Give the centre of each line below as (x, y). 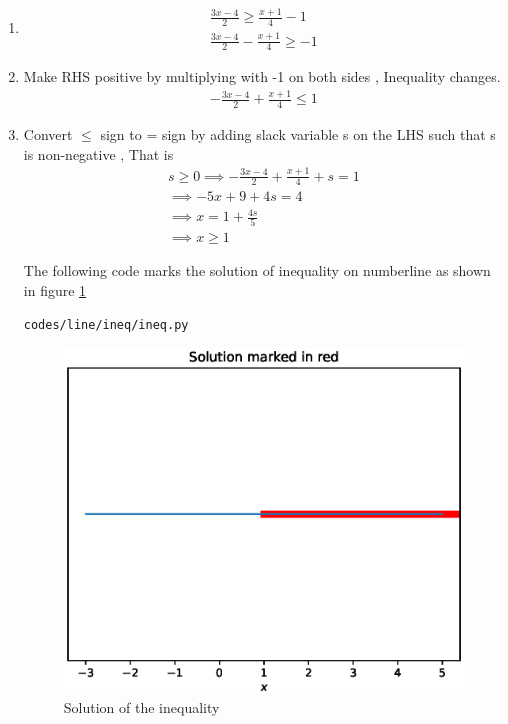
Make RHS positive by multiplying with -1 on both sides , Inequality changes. (262, 76)
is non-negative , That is (98, 153)
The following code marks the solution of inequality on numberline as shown (257, 270)
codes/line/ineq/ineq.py (106, 324)
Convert (48, 134)
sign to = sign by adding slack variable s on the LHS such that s (298, 134)
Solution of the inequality (141, 707)
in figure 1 (55, 289)
